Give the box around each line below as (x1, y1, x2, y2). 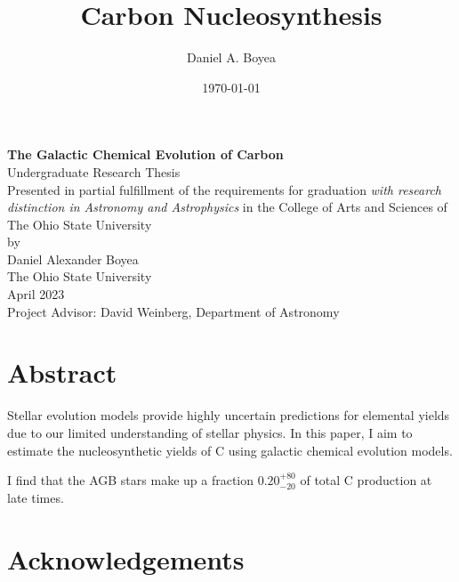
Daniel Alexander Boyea (7, 249, 139, 268)
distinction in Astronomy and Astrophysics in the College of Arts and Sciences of (7, 198, 447, 216)
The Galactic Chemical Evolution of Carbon (7, 145, 284, 164)
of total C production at (300, 471, 432, 489)
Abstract (7, 354, 117, 391)
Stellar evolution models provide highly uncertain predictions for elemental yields (7, 406, 450, 424)
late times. (7, 488, 64, 506)
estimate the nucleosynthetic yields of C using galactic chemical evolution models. (7, 441, 453, 459)
